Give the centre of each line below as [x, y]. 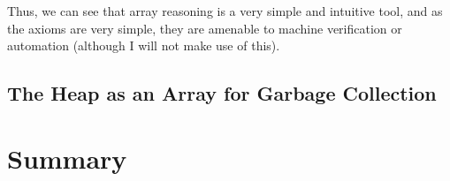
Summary [67, 158]
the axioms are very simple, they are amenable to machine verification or [205, 28]
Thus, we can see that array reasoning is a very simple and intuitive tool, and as [225, 11]
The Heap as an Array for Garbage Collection [222, 93]
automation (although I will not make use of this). [144, 45]
